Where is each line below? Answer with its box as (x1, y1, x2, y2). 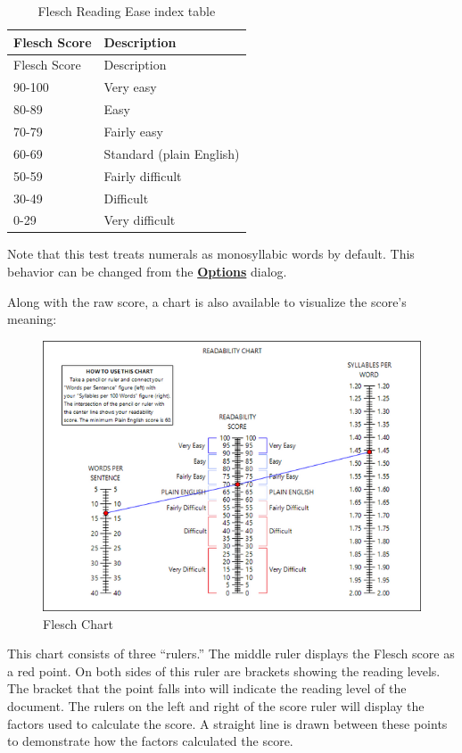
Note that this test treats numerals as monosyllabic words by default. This (7, 244, 415, 263)
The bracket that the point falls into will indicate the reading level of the (7, 679, 407, 698)
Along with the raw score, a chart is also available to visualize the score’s (7, 292, 407, 310)
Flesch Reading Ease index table (37, 2, 216, 20)
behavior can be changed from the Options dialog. (7, 262, 287, 281)
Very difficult (103, 211, 176, 229)
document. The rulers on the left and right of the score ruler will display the (7, 696, 425, 715)
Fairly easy (103, 121, 163, 140)
